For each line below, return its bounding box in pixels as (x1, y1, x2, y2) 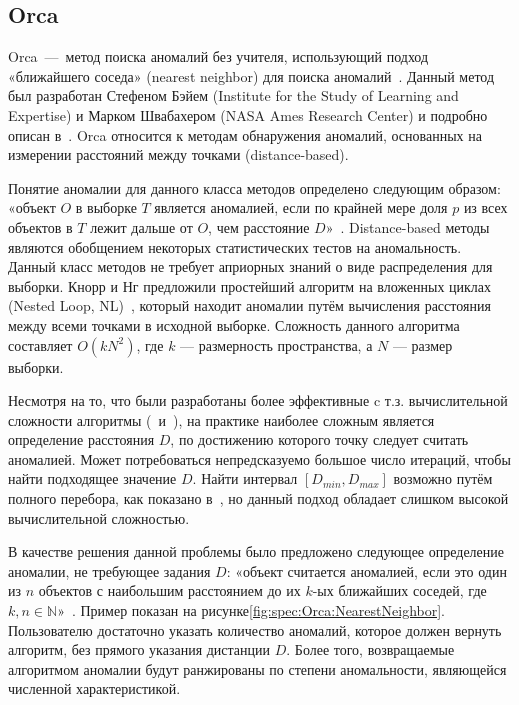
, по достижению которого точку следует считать (170, 429, 469, 450)
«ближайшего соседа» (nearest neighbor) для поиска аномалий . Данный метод (8, 65, 495, 86)
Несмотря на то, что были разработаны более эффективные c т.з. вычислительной (8, 390, 508, 411)
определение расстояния (8, 429, 155, 450)
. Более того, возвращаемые (286, 639, 455, 660)
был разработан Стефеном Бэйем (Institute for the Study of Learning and (8, 85, 459, 106)
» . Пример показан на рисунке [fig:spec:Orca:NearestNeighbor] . (57, 600, 445, 621)
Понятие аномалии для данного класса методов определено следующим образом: (8, 177, 501, 198)
